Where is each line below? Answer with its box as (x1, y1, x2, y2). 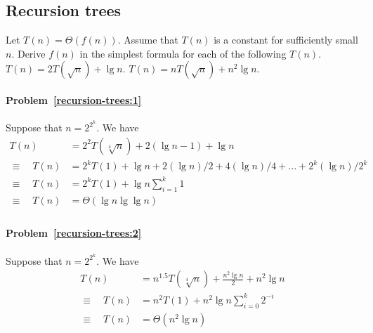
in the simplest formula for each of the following (79, 46, 287, 60)
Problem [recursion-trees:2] (6, 226, 142, 240)
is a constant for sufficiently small (214, 32, 358, 47)
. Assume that (117, 32, 178, 47)
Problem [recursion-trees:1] (6, 92, 142, 107)
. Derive (11, 46, 46, 60)
